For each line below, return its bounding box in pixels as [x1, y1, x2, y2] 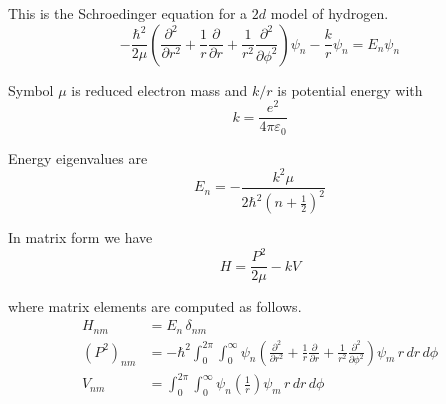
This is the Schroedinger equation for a [8, 3, 248, 23]
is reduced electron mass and [71, 79, 248, 100]
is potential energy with [277, 79, 423, 100]
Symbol [8, 79, 54, 100]
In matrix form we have [8, 227, 153, 248]
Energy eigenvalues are [8, 147, 148, 168]
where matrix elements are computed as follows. [8, 296, 302, 317]
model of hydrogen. [270, 3, 389, 23]
